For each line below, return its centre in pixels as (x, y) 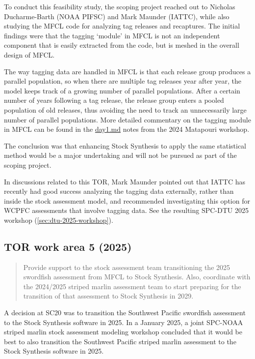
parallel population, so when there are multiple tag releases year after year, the (123, 81)
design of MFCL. (29, 54)
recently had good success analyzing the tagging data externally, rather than (119, 191)
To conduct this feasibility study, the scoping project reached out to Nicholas (120, 6)
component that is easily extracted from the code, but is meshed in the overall (122, 45)
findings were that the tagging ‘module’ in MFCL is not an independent (112, 35)
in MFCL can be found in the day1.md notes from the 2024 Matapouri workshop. (127, 129)
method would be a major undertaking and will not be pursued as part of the (120, 155)
